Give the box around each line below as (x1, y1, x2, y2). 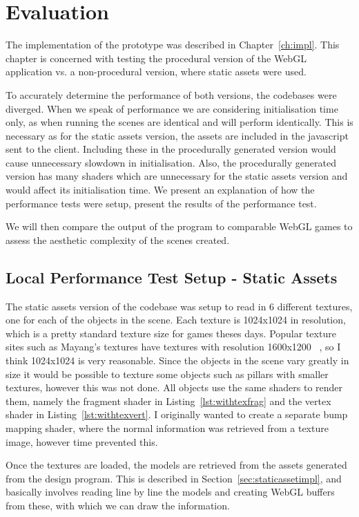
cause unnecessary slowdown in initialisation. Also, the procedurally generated (6, 155, 336, 169)
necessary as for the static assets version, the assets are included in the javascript (6, 128, 349, 142)
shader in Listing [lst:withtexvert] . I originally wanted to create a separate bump (6, 407, 348, 422)
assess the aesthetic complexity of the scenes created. (6, 232, 230, 247)
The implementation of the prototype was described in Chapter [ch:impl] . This (6, 37, 340, 52)
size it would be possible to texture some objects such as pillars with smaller (6, 366, 329, 381)
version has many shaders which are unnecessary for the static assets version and (6, 169, 348, 183)
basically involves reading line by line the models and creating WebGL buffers (6, 485, 335, 499)
